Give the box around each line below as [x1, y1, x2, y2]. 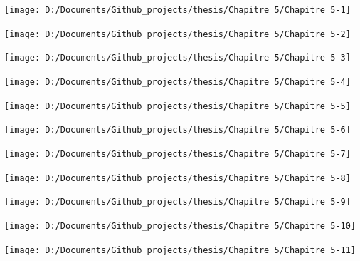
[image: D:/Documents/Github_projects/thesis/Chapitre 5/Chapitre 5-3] [4, 53, 351, 63]
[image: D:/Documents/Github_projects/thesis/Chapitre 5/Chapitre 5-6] [4, 125, 351, 135]
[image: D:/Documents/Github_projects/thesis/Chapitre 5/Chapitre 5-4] [4, 76, 351, 87]
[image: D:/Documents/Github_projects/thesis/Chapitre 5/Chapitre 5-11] [4, 245, 356, 255]
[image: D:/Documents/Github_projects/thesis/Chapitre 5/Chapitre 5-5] [4, 101, 351, 111]
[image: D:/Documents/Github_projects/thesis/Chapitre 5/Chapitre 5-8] [4, 173, 351, 183]
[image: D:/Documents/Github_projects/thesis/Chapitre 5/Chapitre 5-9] [4, 197, 351, 208]
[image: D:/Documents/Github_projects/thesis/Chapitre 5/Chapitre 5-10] [4, 220, 356, 231]
